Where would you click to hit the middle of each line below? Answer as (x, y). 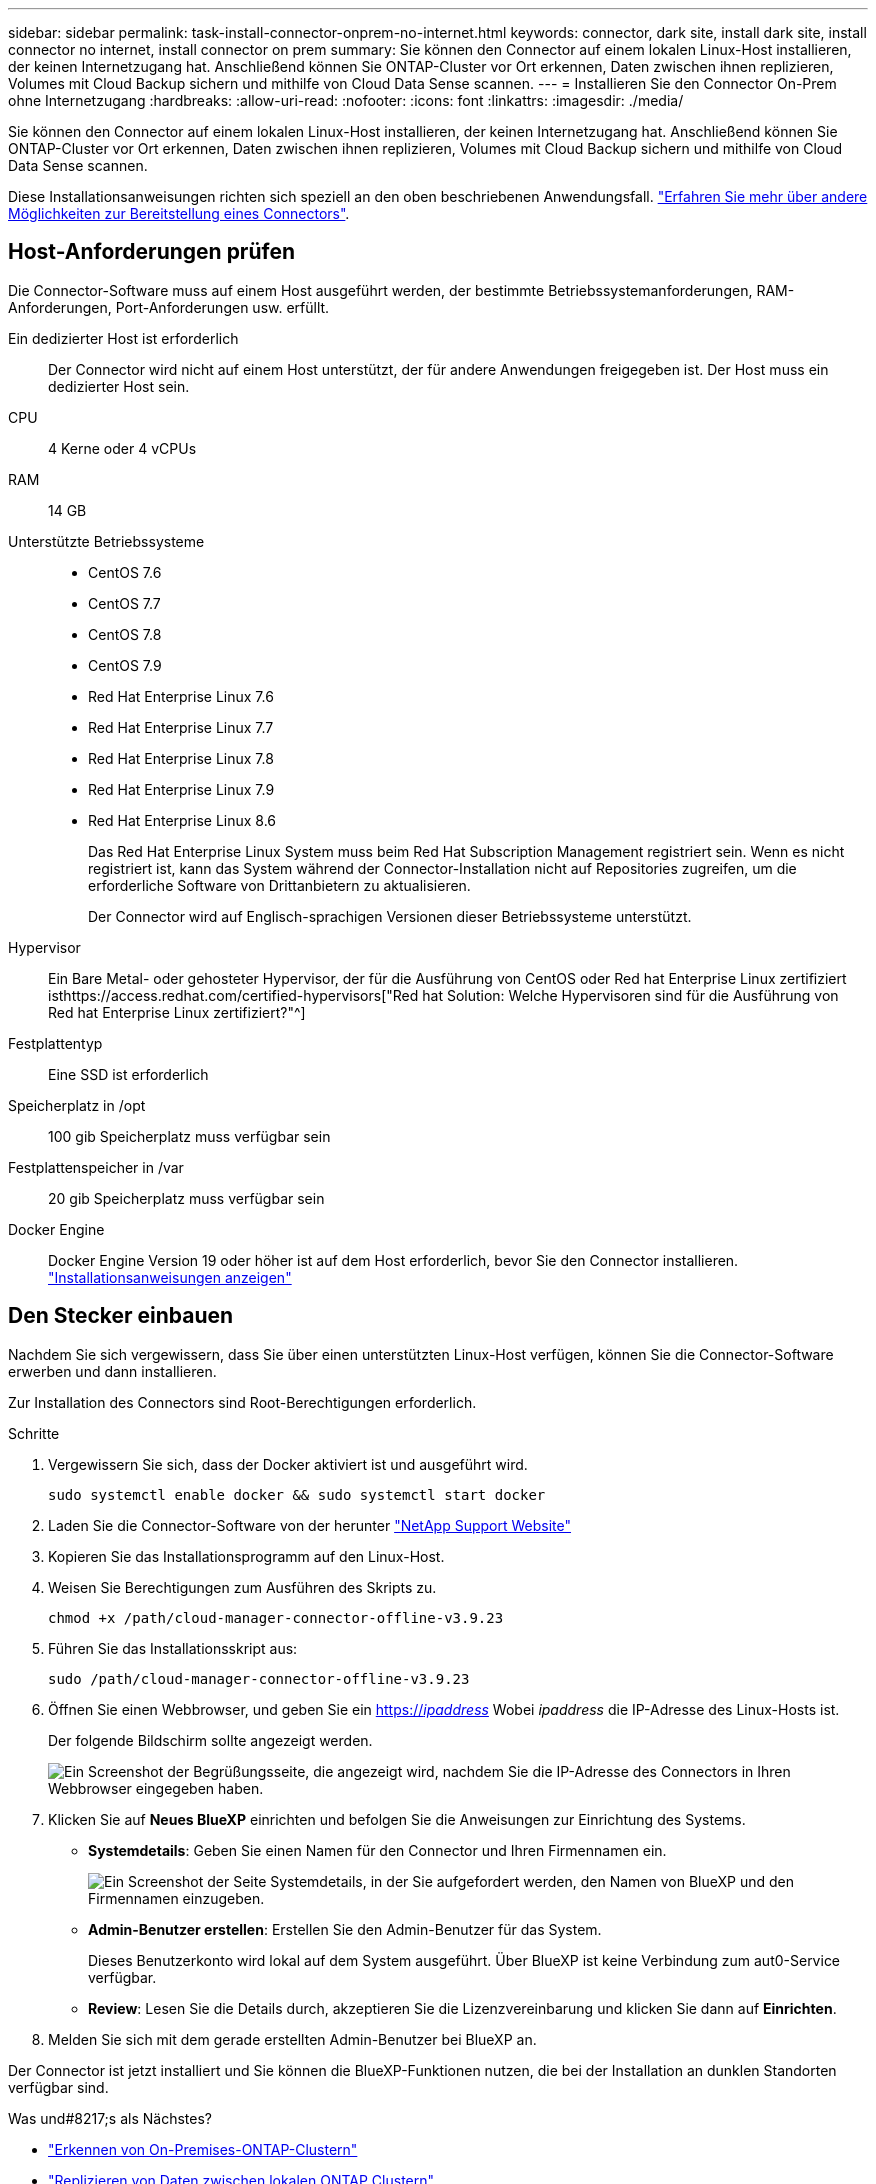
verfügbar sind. (58, 2087)
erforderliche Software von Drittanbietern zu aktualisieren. (279, 885)
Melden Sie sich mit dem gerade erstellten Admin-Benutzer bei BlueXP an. (292, 2039)
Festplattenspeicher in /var (96, 1167)
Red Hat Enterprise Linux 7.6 (181, 696)
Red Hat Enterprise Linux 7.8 (181, 758)
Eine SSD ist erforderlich (128, 1074)
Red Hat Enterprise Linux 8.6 (182, 820)
